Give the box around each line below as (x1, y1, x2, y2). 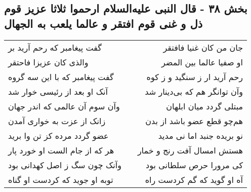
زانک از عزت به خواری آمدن (8, 114, 106, 127)
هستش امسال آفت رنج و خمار (137, 144, 243, 156)
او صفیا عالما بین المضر (161, 56, 243, 68)
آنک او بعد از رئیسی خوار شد (8, 85, 108, 97)
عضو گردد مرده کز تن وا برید (8, 129, 109, 141)
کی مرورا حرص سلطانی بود (146, 159, 243, 171)
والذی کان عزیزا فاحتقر (8, 56, 89, 68)
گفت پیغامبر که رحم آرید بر (8, 41, 102, 53)
